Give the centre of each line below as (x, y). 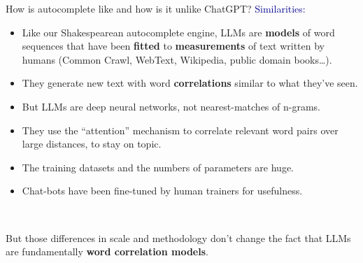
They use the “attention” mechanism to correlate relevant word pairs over (180, 130)
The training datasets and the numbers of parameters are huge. (158, 167)
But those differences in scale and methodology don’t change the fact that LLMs (178, 237)
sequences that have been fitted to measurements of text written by (173, 46)
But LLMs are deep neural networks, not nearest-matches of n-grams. (171, 106)
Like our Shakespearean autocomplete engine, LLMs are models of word (178, 32)
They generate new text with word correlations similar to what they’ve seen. (190, 83)
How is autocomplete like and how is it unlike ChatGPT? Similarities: (156, 8)
